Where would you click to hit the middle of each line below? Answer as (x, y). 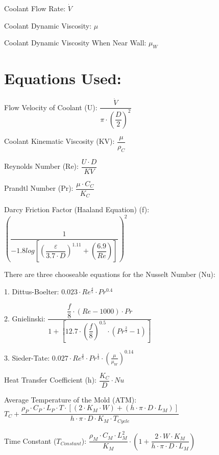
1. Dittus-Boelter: (32, 291)
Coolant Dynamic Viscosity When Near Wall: (75, 43)
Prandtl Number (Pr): (39, 188)
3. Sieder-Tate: (27, 357)
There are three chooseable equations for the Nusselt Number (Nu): (110, 274)
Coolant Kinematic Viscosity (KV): (59, 141)
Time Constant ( (30, 440)
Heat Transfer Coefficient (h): (50, 380)
